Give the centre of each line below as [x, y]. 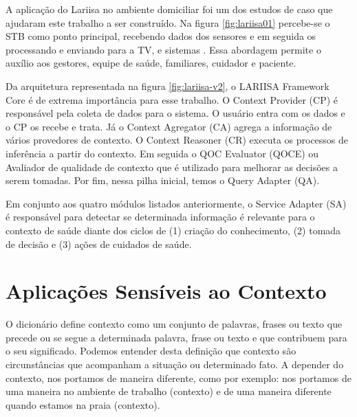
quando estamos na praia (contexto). [83, 404]
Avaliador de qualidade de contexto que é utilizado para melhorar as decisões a [172, 167]
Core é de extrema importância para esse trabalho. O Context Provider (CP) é [172, 99]
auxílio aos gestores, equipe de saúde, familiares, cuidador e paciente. [151, 63]
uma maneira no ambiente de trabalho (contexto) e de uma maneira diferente [169, 391]
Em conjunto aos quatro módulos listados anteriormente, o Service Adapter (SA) [176, 203]
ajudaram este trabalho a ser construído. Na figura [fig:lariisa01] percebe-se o [168, 22]
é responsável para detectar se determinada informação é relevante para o [160, 217]
